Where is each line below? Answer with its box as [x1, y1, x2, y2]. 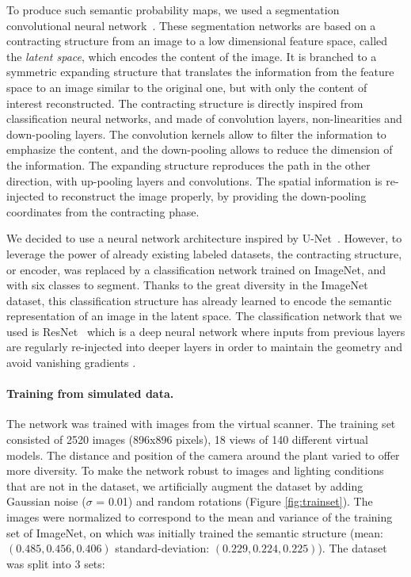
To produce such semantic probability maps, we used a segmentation [6, 2, 340, 17]
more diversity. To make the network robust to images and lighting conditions [6, 462, 384, 479]
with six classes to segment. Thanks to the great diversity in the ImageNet [6, 277, 368, 293]
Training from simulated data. [6, 385, 174, 402]
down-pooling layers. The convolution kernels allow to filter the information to [6, 125, 386, 142]
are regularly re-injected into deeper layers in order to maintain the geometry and [6, 338, 403, 355]
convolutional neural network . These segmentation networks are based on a [6, 17, 376, 33]
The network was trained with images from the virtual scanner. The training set [6, 415, 396, 432]
